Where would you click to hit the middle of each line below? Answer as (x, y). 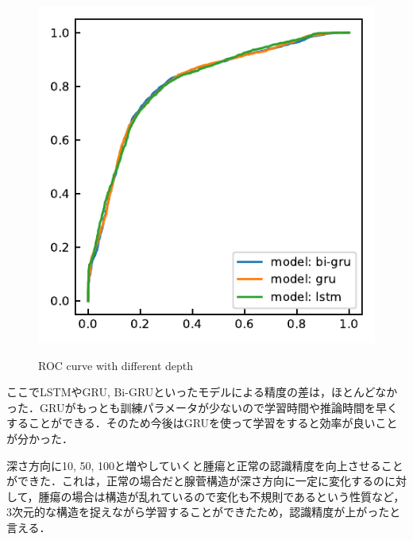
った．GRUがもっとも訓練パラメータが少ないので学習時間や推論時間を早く (202, 407)
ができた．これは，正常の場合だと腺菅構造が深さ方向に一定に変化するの (195, 481)
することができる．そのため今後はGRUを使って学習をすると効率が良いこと (202, 423)
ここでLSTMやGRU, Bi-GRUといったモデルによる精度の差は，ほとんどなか (202, 392)
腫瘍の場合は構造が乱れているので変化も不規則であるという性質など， (222, 496)
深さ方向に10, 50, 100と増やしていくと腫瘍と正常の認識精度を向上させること (205, 465)
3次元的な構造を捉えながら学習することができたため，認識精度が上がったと (204, 512)
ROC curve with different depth (116, 365)
